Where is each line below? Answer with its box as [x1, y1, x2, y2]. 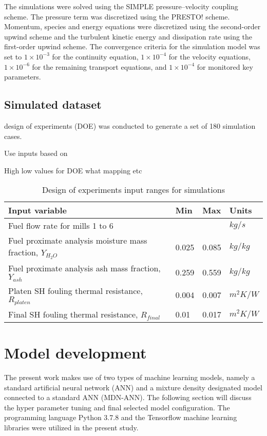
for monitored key [197, 61, 253, 72]
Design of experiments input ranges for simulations [42, 184, 225, 196]
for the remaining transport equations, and [32, 61, 167, 72]
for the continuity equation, [52, 51, 139, 62]
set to [4, 51, 22, 62]
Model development [4, 342, 147, 363]
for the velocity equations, [168, 51, 251, 62]
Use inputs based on [4, 148, 68, 158]
